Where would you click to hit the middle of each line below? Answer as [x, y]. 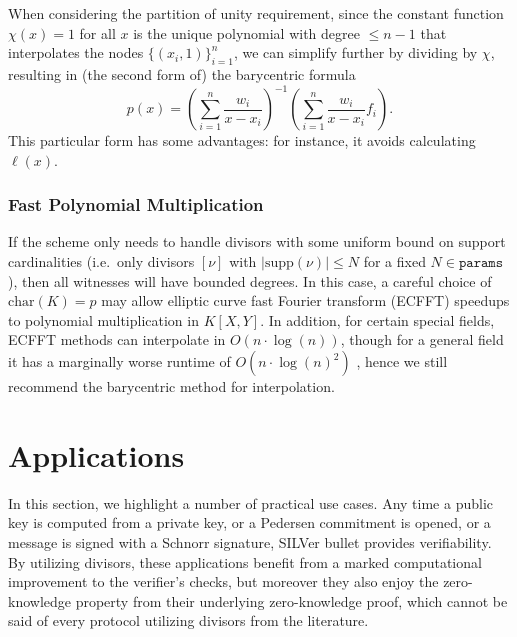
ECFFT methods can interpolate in [117, 339]
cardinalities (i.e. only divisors [101, 261]
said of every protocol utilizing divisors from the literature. [188, 620]
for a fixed [394, 261]
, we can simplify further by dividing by [355, 52]
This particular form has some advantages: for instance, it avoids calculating [242, 140]
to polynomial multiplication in [103, 319]
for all [97, 32]
